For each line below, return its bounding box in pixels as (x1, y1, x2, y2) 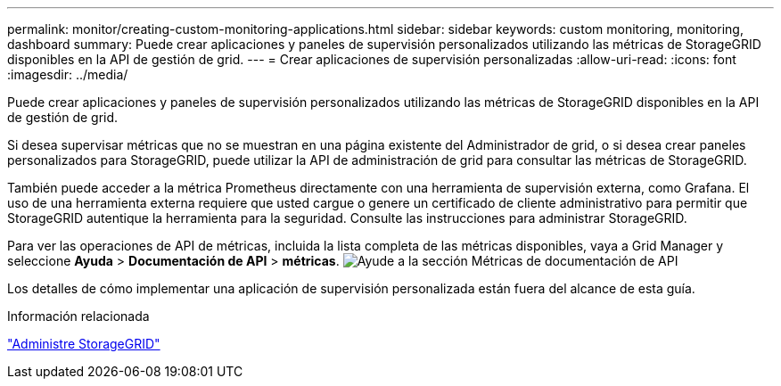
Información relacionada (7, 308, 150, 324)
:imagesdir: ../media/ (7, 67, 128, 82)
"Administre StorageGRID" (7, 336, 160, 351)
